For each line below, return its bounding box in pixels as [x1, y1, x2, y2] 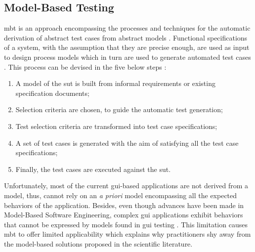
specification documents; [15, 87, 89, 98]
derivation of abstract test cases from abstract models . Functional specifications [4, 32, 248, 42]
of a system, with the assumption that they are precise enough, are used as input [4, 42, 250, 52]
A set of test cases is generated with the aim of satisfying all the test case [15, 137, 239, 148]
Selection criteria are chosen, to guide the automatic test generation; [15, 104, 223, 115]
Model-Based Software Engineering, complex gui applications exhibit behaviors [4, 210, 243, 220]
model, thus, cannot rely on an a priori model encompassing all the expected [4, 190, 237, 200]
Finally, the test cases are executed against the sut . [15, 164, 171, 174]
